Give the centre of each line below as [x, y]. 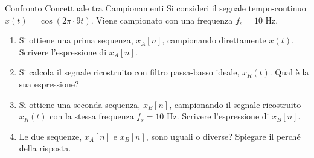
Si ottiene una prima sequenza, [76, 40]
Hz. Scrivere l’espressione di [218, 116]
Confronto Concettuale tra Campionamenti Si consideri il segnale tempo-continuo [155, 8]
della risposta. [45, 148]
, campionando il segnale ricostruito [235, 104]
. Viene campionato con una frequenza [162, 20]
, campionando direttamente [214, 40]
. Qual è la [289, 72]
